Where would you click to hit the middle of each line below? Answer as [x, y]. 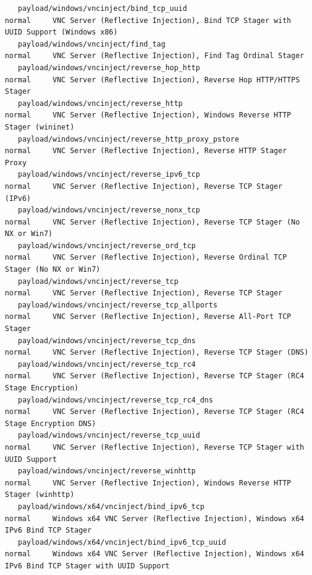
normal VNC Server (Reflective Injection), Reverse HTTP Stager [146, 151]
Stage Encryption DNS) [51, 423]
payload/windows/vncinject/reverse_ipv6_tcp [109, 175]
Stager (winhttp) [40, 495]
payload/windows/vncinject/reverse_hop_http [109, 67]
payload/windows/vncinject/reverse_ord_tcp [107, 245]
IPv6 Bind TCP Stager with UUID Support [88, 566]
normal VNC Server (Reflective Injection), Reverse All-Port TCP [148, 317]
